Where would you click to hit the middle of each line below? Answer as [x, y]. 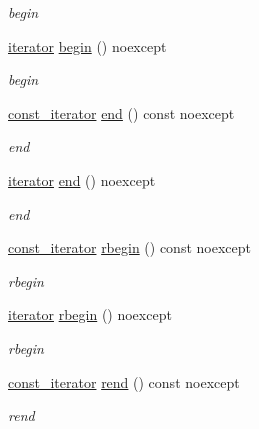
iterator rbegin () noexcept [90, 314]
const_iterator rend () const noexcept [124, 381]
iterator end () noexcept [82, 179]
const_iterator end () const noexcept [121, 112]
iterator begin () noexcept [87, 45]
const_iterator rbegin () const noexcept [129, 247]
